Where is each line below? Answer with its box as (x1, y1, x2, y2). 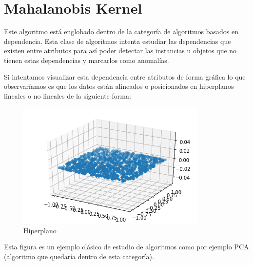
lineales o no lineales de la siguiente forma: (4, 90, 131, 101)
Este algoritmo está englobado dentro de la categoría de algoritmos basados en (4, 26, 238, 37)
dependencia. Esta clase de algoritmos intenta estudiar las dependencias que (4, 36, 231, 46)
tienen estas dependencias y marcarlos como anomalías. (4, 55, 169, 65)
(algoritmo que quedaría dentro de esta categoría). (4, 251, 154, 262)
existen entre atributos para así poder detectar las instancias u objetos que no (4, 45, 237, 56)
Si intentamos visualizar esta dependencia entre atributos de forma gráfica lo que (4, 71, 246, 82)
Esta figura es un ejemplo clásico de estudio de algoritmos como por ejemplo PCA (4, 242, 249, 252)
